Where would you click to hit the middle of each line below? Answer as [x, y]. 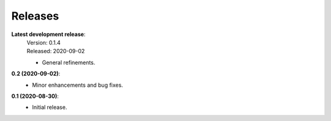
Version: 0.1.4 [44, 42]
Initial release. [50, 108]
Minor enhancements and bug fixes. [78, 85]
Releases [35, 16]
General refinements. [69, 62]
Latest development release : [48, 34]
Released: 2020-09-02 [56, 51]
